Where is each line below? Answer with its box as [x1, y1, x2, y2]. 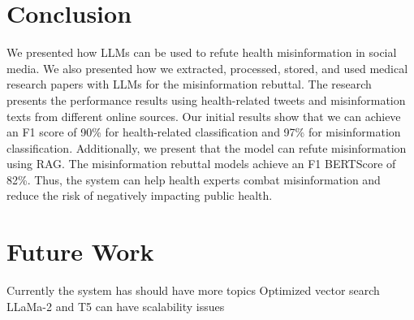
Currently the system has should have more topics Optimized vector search [6, 282, 380, 299]
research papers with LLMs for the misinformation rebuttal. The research [6, 76, 372, 93]
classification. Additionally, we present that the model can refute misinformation [6, 139, 407, 156]
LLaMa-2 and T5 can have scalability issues [6, 297, 225, 314]
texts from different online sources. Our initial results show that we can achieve [6, 107, 401, 124]
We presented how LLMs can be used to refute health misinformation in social [6, 44, 397, 61]
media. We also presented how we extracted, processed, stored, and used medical [6, 59, 408, 76]
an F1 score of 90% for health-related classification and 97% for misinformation [6, 123, 401, 141]
